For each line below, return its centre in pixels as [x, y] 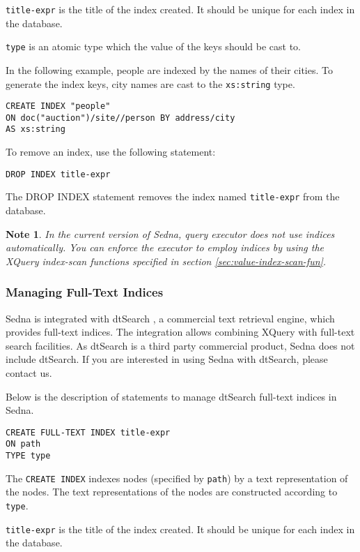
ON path [23, 444]
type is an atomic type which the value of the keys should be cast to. [154, 46]
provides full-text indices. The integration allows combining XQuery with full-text [180, 332]
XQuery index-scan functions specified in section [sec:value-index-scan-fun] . [166, 261]
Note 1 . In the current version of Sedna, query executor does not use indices [170, 233]
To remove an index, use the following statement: [111, 152]
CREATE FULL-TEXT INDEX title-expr [88, 432]
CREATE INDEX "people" [58, 106]
